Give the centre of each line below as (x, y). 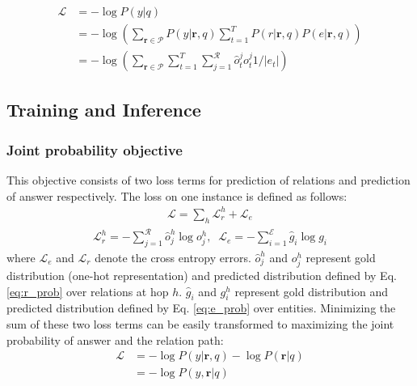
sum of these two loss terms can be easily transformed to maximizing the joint (200, 324)
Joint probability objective (95, 149)
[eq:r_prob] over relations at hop (88, 291)
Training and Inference (104, 110)
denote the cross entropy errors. (173, 257)
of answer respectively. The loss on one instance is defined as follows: (177, 195)
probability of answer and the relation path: (115, 339)
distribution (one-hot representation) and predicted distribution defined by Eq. (202, 276)
